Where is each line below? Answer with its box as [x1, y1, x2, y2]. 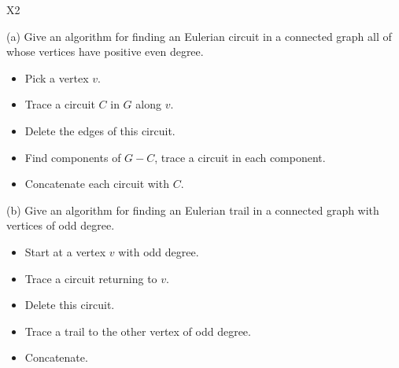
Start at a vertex [24, 243, 106, 259]
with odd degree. [118, 243, 199, 259]
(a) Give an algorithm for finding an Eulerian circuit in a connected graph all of [6, 28, 392, 44]
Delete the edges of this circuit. [24, 122, 175, 138]
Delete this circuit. [24, 296, 115, 313]
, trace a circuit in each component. [154, 149, 326, 165]
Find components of [24, 149, 121, 165]
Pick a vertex [24, 69, 89, 86]
